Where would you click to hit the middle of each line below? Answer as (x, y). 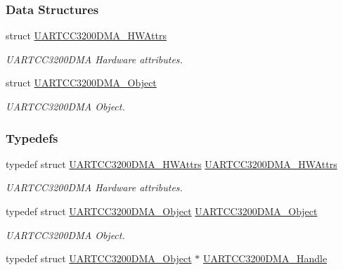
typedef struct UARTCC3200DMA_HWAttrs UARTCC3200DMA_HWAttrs (171, 163)
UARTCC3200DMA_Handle (265, 258)
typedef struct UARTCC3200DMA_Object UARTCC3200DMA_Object (162, 211)
